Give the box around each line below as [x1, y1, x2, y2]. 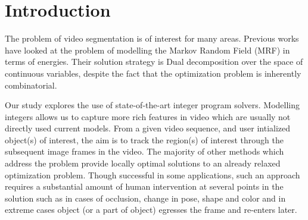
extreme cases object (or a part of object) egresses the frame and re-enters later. [5, 203, 297, 216]
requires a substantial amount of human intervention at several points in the [5, 180, 284, 193]
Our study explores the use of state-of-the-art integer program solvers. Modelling [5, 99, 300, 111]
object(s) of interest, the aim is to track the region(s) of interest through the [5, 133, 284, 146]
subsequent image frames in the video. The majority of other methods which [5, 145, 284, 158]
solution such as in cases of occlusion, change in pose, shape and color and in [5, 191, 286, 204]
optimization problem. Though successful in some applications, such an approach [5, 168, 300, 181]
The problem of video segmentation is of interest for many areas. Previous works [5, 32, 299, 45]
